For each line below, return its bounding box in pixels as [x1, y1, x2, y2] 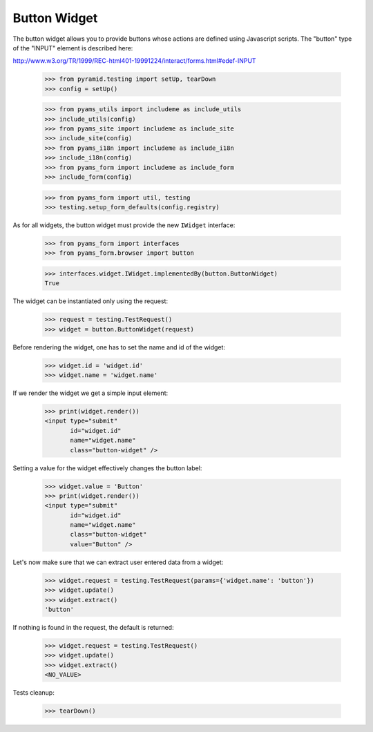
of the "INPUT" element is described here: [12, 44, 133, 52]
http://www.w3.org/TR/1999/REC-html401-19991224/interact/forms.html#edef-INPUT [12, 57, 256, 65]
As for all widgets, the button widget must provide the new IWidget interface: [12, 221, 236, 229]
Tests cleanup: [12, 688, 55, 697]
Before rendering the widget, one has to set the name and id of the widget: [12, 343, 226, 351]
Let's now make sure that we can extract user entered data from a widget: [12, 558, 224, 566]
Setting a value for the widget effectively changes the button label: [12, 463, 202, 472]
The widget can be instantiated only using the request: [12, 297, 169, 305]
